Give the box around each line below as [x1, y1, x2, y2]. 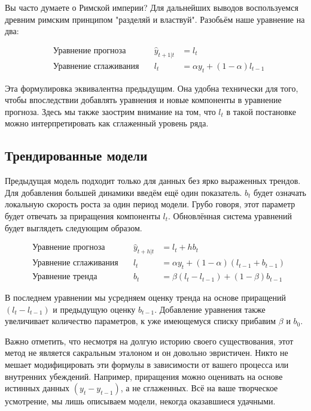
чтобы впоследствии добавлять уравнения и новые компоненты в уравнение [5, 93, 282, 106]
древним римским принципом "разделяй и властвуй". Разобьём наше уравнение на [5, 13, 305, 25]
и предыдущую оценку [53, 303, 136, 315]
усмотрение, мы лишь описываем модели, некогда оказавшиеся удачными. [5, 395, 276, 407]
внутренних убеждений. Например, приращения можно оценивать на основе [5, 370, 283, 382]
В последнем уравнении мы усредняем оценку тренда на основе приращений [5, 291, 286, 304]
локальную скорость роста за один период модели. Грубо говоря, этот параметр [5, 198, 295, 210]
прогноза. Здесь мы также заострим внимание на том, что [5, 105, 216, 117]
